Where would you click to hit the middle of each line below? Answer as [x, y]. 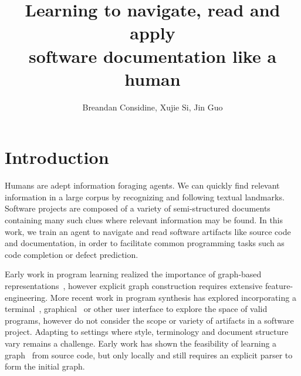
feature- [279, 285]
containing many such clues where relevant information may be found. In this [144, 220]
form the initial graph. [45, 366]
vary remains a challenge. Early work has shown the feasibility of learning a [141, 343]
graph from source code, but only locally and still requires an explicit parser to [149, 355]
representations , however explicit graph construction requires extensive [134, 285]
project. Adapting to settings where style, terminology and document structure [147, 332]
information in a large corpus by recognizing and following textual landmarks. [145, 197]
